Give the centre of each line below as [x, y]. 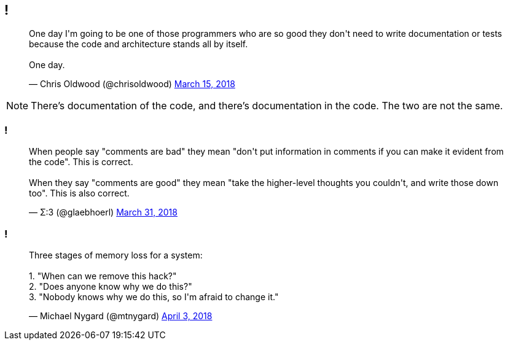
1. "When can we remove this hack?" [103, 276]
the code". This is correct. [81, 162]
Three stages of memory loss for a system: [116, 255]
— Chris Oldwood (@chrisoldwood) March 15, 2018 [132, 84]
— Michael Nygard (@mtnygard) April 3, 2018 [121, 316]
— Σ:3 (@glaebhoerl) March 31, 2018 [103, 212]
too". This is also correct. [79, 193]
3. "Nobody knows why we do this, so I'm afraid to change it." [154, 297]
